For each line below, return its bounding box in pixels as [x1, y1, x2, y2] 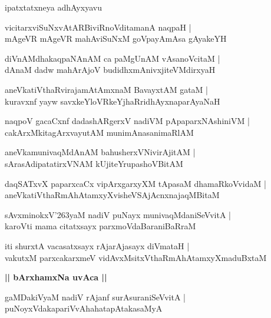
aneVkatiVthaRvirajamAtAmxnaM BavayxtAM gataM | [5, 83, 209, 95]
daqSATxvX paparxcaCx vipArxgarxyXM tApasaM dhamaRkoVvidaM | [5, 177, 266, 189]
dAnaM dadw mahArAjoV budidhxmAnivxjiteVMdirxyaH [5, 63, 216, 76]
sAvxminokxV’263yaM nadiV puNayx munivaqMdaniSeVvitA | [5, 208, 231, 220]
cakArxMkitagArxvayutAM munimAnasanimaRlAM [5, 126, 194, 138]
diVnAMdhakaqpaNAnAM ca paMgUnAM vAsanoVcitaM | [5, 52, 220, 64]
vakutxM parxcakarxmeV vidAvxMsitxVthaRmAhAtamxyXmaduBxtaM [5, 251, 267, 263]
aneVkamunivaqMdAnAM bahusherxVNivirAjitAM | [5, 146, 196, 158]
